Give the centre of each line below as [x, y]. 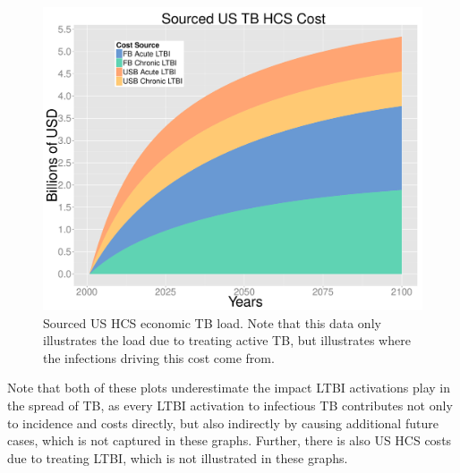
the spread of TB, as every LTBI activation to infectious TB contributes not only [230, 405]
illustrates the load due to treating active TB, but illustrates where [227, 340]
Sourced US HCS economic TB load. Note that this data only [212, 322]
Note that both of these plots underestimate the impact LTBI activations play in [229, 388]
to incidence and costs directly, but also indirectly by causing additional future [223, 422]
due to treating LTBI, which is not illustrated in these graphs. [178, 457]
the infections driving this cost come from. [159, 357]
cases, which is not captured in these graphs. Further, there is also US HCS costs [230, 440]
